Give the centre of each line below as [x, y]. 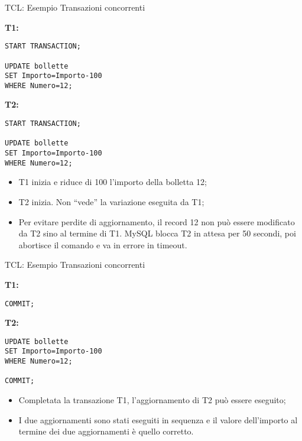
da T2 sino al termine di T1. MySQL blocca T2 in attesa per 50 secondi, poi [157, 233]
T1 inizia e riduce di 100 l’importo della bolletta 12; [113, 182]
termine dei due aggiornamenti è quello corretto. [106, 431]
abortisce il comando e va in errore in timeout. [103, 244]
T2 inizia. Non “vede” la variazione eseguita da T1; [111, 201]
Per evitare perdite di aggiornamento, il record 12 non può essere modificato [157, 221]
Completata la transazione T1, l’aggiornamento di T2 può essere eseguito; [152, 400]
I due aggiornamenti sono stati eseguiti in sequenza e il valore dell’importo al [158, 419]
